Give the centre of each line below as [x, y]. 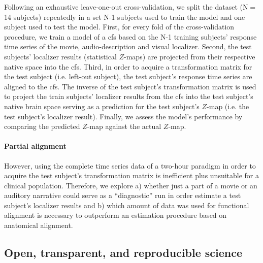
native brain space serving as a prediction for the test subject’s [102, 106]
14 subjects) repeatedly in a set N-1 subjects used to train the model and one [125, 17]
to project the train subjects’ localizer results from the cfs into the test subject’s [129, 96]
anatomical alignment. [39, 225]
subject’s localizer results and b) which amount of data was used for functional [127, 205]
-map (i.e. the [228, 106]
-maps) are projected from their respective [190, 56]
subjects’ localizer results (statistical [60, 56]
